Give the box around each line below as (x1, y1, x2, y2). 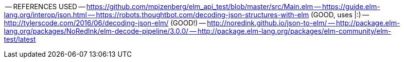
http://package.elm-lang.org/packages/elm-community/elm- (197, 27, 391, 35)
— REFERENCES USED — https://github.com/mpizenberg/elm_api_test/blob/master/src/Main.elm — (5, 2, 321, 11)
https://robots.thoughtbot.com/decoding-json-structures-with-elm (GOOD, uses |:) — (96, 11, 369, 19)
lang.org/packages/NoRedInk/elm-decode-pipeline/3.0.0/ (4, 27, 189, 35)
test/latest (4, 35, 36, 43)
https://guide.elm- (322, 2, 380, 11)
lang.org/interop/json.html (4, 11, 87, 19)
